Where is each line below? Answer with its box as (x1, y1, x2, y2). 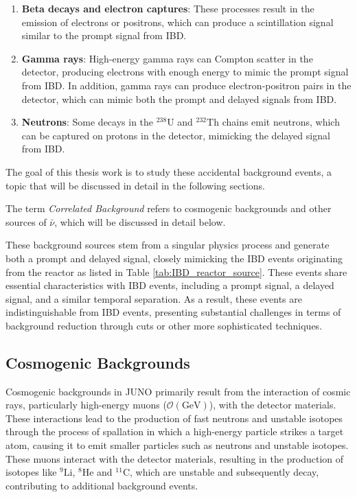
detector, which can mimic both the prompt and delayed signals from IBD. (21, 91, 337, 106)
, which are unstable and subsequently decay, (130, 465, 319, 479)
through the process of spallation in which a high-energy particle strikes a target (5, 424, 344, 439)
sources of (5, 214, 47, 229)
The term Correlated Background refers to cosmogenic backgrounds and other (5, 201, 332, 216)
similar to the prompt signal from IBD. (21, 28, 187, 43)
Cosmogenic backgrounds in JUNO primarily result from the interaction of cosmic (5, 384, 351, 398)
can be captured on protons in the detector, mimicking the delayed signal (21, 128, 330, 142)
